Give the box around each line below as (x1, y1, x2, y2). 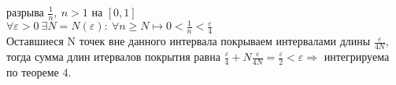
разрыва (6, 4, 44, 19)
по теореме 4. (6, 63, 72, 80)
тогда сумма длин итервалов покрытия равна (6, 48, 220, 64)
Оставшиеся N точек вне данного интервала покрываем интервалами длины (6, 33, 371, 49)
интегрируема (324, 48, 390, 64)
